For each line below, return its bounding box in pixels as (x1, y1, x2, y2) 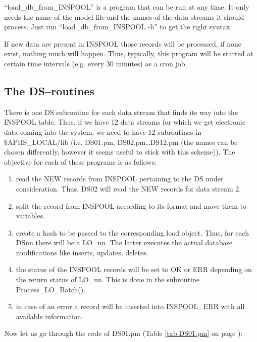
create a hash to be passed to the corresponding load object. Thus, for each (16, 227, 249, 238)
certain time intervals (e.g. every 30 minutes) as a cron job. (4, 58, 187, 68)
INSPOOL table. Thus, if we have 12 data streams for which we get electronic (4, 117, 245, 127)
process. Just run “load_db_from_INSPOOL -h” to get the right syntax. (4, 21, 232, 32)
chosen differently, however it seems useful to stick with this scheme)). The (4, 146, 235, 157)
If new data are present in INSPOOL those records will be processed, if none (4, 38, 241, 49)
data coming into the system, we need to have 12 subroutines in (4, 126, 201, 137)
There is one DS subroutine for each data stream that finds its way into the (4, 106, 238, 117)
